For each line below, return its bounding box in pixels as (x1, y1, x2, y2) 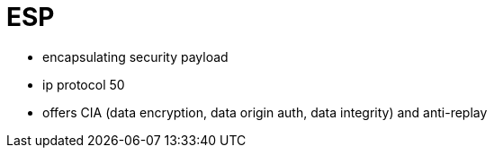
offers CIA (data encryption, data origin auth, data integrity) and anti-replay (42, 104, 488, 120)
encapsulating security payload (42, 48, 229, 65)
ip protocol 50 (42, 76, 125, 92)
